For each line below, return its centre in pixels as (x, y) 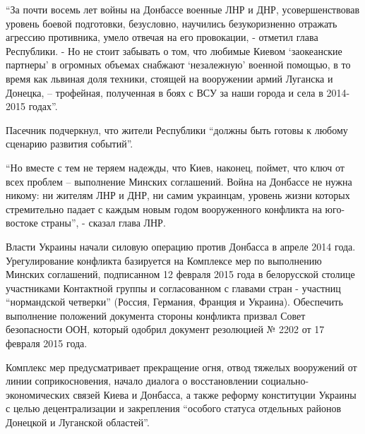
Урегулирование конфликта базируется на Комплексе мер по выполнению (164, 260)
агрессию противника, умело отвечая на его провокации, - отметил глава (162, 37)
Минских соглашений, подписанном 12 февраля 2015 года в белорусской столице (180, 274)
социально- (285, 381)
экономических (38, 394)
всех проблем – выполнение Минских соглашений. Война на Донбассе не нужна (179, 181)
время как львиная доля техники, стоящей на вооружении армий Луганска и (169, 78)
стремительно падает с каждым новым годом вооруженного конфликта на (164, 209)
